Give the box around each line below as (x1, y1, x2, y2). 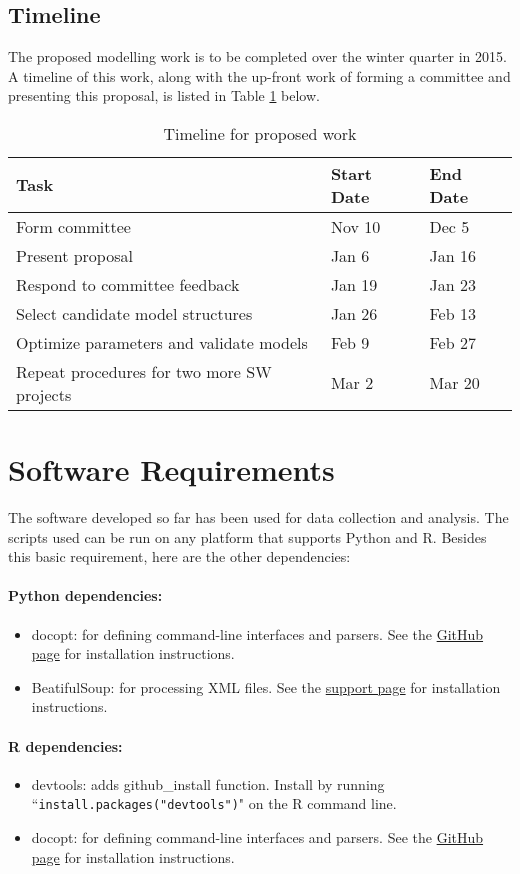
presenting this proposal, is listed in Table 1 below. (8, 85, 320, 106)
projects (16, 382, 72, 406)
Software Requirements (8, 449, 335, 490)
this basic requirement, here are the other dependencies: (8, 546, 351, 567)
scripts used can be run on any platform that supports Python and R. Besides (8, 526, 487, 547)
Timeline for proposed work (163, 121, 357, 145)
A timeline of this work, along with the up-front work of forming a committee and (8, 65, 511, 86)
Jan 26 (330, 301, 378, 325)
